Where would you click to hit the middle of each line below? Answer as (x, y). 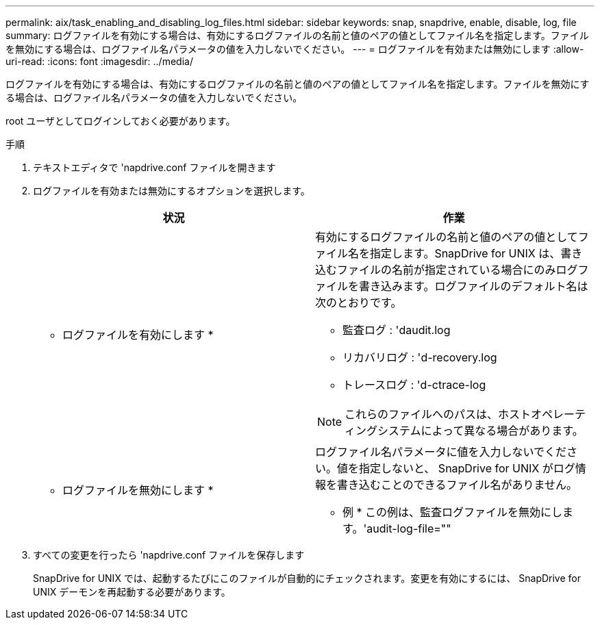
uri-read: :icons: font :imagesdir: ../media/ (99, 61)
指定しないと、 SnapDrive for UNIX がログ (467, 468)
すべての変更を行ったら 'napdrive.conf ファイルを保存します (169, 555)
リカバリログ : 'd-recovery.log (420, 357)
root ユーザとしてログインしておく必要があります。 (121, 121)
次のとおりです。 (359, 303)
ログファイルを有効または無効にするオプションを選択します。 (172, 191)
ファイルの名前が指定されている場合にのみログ (458, 270)
